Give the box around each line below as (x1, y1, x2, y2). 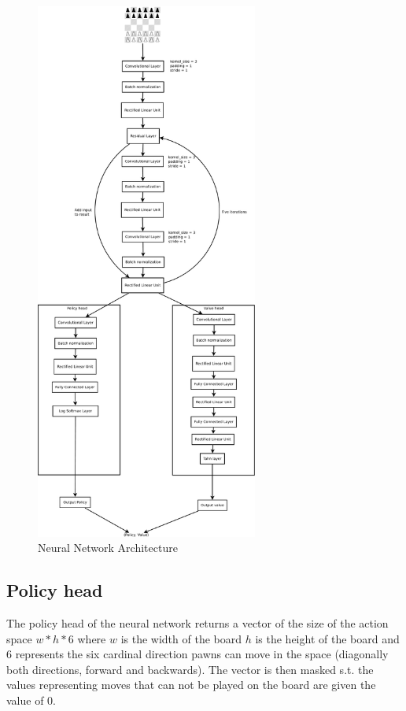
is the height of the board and (255, 630, 400, 646)
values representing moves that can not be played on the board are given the (6, 676, 376, 693)
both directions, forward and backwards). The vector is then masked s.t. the (6, 661, 374, 677)
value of (6, 691, 44, 708)
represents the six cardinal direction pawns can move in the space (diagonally (15, 646, 389, 662)
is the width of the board (120, 630, 242, 646)
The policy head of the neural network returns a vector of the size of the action (6, 614, 389, 631)
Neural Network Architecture (38, 539, 178, 556)
